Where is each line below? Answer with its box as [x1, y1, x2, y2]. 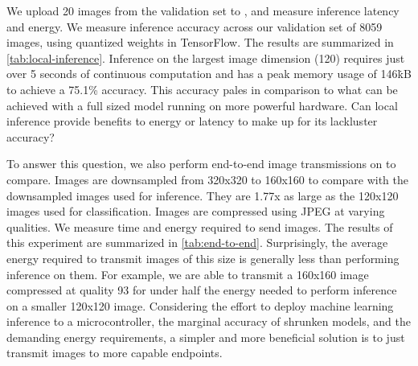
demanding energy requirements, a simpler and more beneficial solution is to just [6, 328, 405, 345]
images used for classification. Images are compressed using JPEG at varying [6, 203, 385, 220]
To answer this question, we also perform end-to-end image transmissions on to [6, 155, 396, 172]
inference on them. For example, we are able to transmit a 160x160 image [6, 265, 369, 282]
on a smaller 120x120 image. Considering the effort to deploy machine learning [6, 297, 394, 314]
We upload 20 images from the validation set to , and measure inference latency [6, 2, 400, 19]
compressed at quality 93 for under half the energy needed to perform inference [6, 282, 397, 298]
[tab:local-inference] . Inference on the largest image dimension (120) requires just [6, 49, 405, 66]
